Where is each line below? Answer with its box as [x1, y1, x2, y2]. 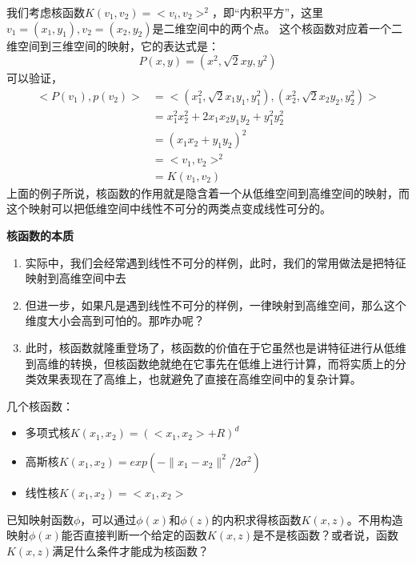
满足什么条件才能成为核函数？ [52, 542, 210, 559]
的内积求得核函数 [211, 511, 302, 527]
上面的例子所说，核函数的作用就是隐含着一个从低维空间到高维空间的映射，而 [6, 184, 410, 201]
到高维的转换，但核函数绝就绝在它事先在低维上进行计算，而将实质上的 [25, 355, 395, 371]
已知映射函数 [6, 511, 74, 527]
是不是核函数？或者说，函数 [252, 527, 398, 543]
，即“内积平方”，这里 [211, 4, 324, 20]
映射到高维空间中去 [25, 270, 126, 287]
